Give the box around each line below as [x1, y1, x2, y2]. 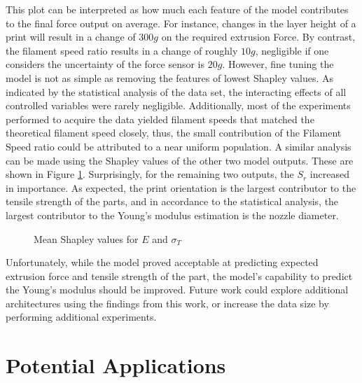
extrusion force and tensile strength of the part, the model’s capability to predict [6, 268, 353, 283]
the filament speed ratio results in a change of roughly [6, 43, 238, 57]
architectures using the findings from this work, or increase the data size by [6, 295, 329, 310]
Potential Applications [6, 351, 226, 379]
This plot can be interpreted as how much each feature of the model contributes [6, 2, 349, 16]
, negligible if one [255, 43, 329, 57]
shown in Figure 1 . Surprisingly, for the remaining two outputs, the [6, 167, 294, 181]
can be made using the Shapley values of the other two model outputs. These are [6, 153, 354, 167]
